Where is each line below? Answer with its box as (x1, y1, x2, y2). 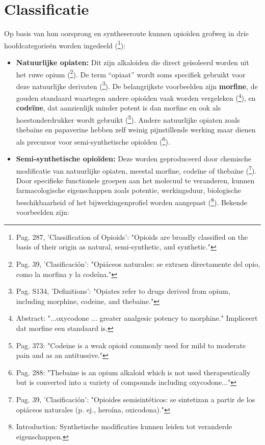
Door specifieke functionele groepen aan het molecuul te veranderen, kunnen (16, 175, 255, 185)
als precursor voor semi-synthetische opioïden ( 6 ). (16, 134, 170, 147)
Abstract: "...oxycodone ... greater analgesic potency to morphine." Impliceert (16, 313, 258, 323)
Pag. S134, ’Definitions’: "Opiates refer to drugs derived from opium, (16, 286, 230, 296)
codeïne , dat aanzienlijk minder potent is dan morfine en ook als (16, 102, 221, 113)
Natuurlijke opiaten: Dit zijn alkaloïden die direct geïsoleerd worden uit (16, 57, 249, 67)
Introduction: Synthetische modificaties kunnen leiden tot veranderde (16, 421, 232, 432)
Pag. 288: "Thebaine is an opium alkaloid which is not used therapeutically (16, 367, 251, 377)
